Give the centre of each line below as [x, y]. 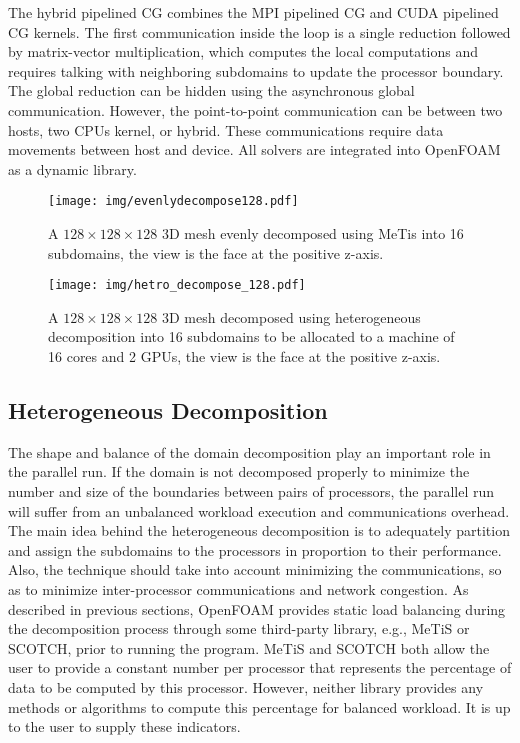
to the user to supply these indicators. [124, 726]
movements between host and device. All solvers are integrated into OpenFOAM [254, 149]
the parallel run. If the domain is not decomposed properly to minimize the [239, 471]
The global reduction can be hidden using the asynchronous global [211, 90]
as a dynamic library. [72, 168]
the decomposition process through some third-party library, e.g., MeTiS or [239, 628]
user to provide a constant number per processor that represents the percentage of [260, 667]
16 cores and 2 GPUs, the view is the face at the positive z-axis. [244, 356]
